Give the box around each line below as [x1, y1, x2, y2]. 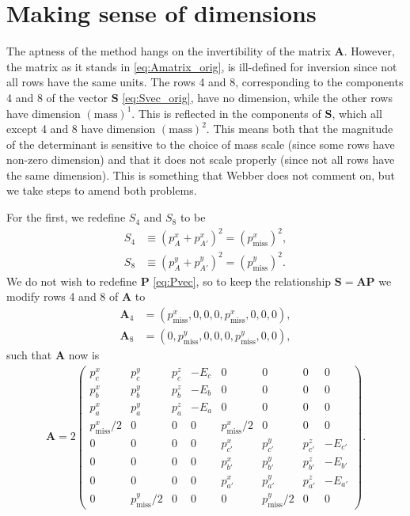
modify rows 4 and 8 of [6, 288, 119, 305]
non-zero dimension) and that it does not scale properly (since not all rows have [6, 151, 395, 168]
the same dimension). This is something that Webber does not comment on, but [6, 166, 395, 183]
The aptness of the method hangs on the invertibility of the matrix [6, 43, 331, 59]
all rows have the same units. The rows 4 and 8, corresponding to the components [6, 74, 404, 90]
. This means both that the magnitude [206, 120, 393, 137]
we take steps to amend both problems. [6, 182, 197, 199]
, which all [332, 104, 382, 121]
